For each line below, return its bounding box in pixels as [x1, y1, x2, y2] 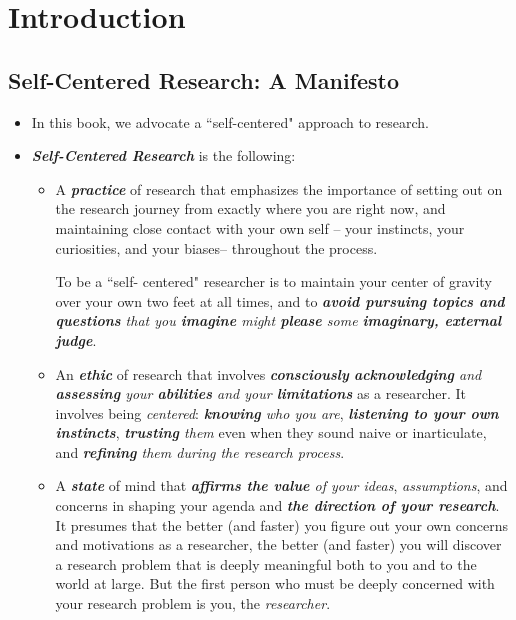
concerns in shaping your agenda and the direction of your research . [55, 495, 500, 516]
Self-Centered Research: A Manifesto [8, 64, 400, 95]
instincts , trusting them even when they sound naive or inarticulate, [55, 422, 487, 443]
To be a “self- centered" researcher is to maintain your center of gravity [55, 271, 492, 292]
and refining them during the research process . [55, 441, 345, 462]
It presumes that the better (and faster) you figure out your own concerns [55, 514, 509, 535]
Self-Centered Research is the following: [31, 145, 296, 166]
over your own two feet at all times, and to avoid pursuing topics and [55, 290, 505, 311]
